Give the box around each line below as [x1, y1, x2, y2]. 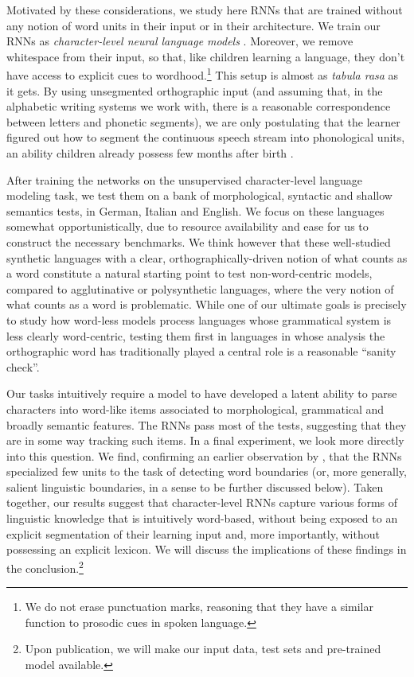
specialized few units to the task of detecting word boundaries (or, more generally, [6, 463, 407, 480]
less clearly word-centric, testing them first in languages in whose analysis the [6, 327, 385, 344]
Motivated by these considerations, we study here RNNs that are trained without [6, 2, 403, 18]
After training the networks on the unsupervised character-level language [6, 171, 362, 188]
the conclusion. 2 [6, 557, 84, 576]
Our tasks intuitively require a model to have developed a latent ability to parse [6, 385, 397, 402]
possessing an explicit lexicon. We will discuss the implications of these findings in [6, 541, 407, 558]
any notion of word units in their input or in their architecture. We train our [6, 17, 381, 33]
